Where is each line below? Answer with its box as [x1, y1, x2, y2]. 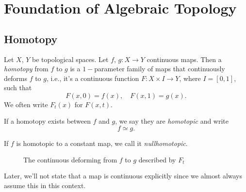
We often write [4, 99, 48, 109]
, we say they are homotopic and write [115, 115, 229, 126]
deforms [4, 73, 27, 83]
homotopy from [4, 64, 49, 74]
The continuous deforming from [23, 154, 117, 164]
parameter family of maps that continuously [94, 64, 225, 74]
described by [138, 154, 176, 164]
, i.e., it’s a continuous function [46, 73, 139, 83]
